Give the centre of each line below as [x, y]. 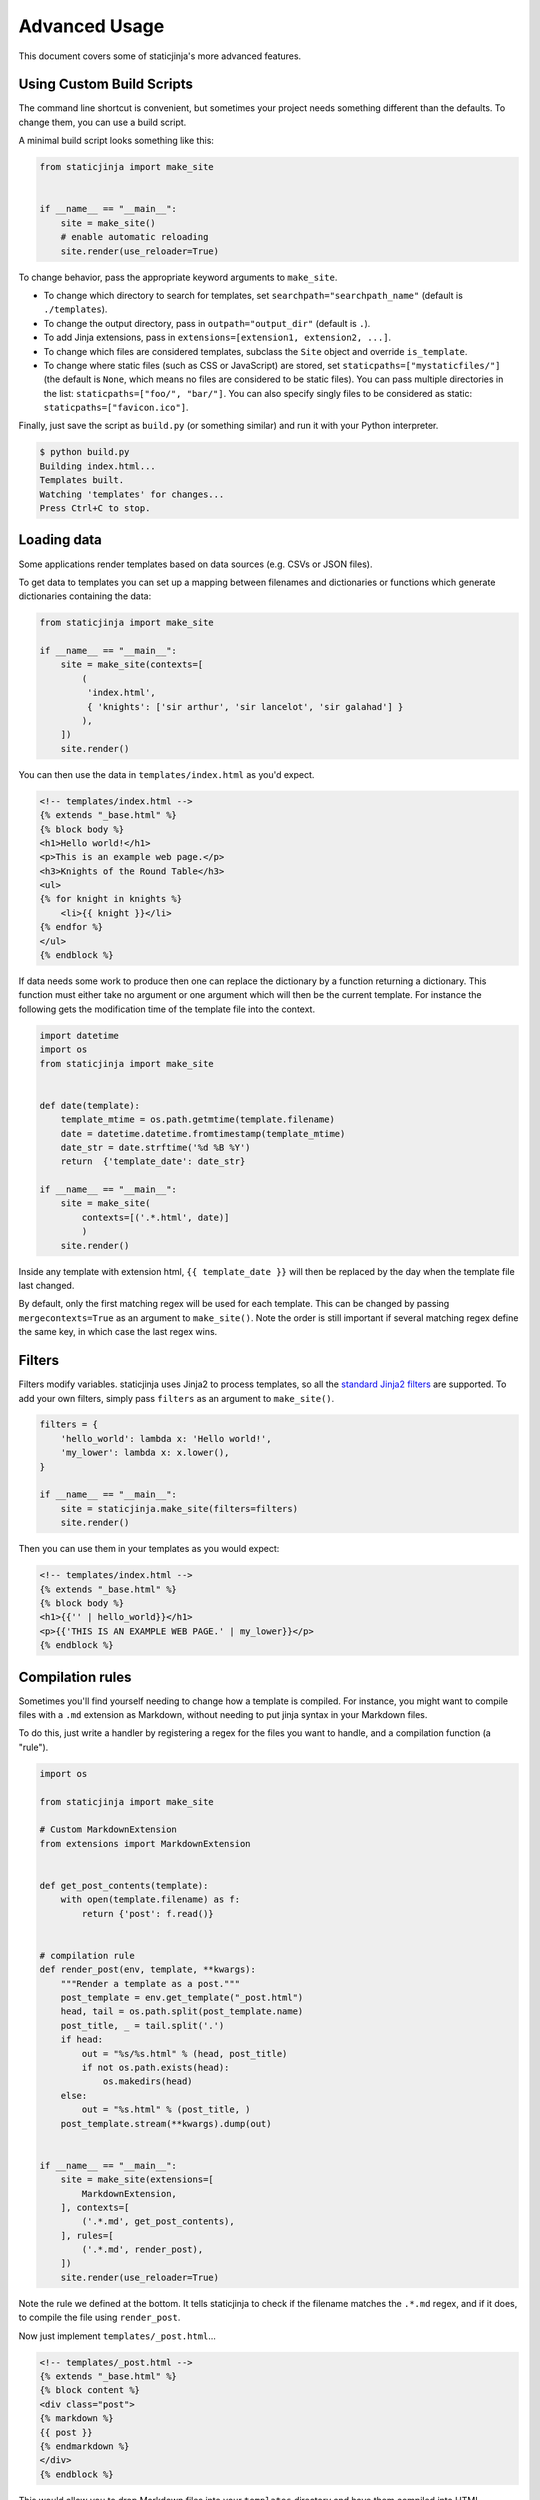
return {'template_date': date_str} [153, 1161]
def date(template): [89, 1105]
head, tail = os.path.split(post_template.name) [182, 2011]
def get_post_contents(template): [124, 1885]
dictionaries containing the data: [85, 596]
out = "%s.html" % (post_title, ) [166, 2109]
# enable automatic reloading [134, 237]
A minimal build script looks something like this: [116, 141]
